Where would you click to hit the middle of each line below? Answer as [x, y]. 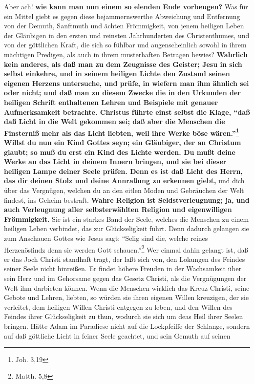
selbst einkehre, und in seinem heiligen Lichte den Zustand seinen [117, 74]
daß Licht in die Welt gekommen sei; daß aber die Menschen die [115, 121]
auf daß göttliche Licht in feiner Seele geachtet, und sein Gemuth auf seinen [117, 335]
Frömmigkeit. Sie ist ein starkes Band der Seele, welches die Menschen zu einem [127, 219]
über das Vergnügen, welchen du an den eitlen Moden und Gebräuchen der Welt [124, 190]
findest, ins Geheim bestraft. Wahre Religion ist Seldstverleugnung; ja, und [127, 200]
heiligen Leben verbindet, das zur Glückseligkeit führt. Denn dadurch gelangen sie [127, 228]
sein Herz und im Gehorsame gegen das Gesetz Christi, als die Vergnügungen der [125, 278]
